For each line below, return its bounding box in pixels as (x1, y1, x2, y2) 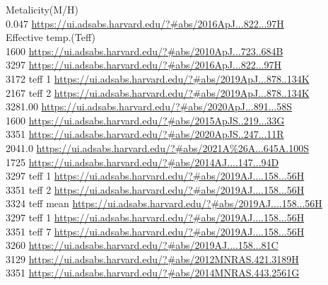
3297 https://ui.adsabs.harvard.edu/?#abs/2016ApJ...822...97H (6, 57, 281, 72)
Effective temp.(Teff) (6, 30, 95, 45)
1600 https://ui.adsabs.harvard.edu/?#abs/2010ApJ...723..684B (6, 43, 283, 58)
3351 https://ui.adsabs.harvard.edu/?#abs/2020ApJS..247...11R (6, 127, 284, 141)
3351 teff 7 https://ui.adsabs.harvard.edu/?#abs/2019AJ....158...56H (6, 223, 305, 238)
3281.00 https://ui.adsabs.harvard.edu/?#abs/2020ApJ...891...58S (6, 99, 293, 114)
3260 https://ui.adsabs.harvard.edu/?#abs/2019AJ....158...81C (6, 238, 279, 252)
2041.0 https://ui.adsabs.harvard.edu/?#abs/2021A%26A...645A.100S (6, 140, 310, 155)
